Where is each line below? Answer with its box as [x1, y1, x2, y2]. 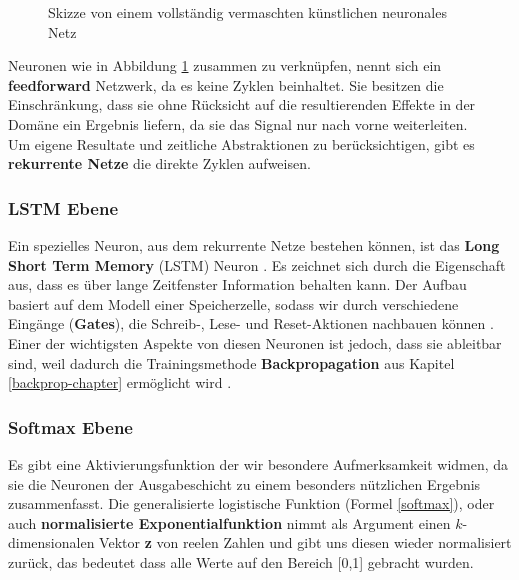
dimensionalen [8, 532, 95, 553]
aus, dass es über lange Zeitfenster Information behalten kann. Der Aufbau [8, 274, 467, 295]
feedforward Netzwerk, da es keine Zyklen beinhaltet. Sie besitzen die [8, 74, 444, 95]
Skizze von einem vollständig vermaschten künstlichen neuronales [48, 2, 447, 22]
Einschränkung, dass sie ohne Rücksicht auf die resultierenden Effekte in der [8, 94, 476, 115]
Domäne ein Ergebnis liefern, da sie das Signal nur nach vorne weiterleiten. [8, 113, 468, 134]
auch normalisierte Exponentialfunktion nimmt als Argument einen [8, 512, 451, 533]
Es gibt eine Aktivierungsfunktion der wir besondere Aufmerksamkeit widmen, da [8, 453, 509, 474]
